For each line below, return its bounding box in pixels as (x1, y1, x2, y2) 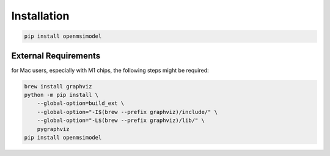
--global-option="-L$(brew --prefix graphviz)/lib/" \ (37, 117, 205, 124)
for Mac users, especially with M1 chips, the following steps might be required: (11, 66, 209, 74)
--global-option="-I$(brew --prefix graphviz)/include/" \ (37, 108, 218, 115)
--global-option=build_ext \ (37, 100, 125, 107)
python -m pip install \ (24, 91, 99, 99)
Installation (11, 9, 70, 23)
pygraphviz (37, 126, 70, 132)
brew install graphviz (24, 83, 92, 90)
